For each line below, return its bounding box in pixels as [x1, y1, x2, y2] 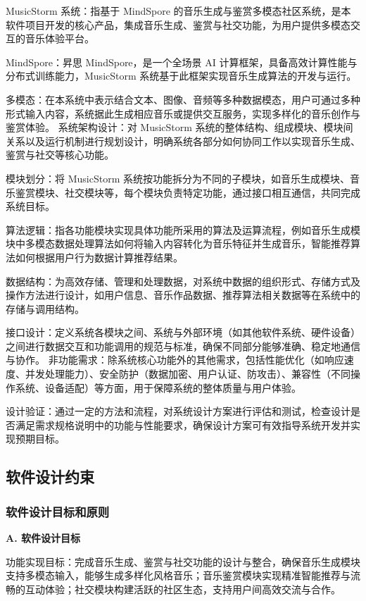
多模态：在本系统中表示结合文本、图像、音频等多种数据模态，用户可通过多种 [6, 92, 360, 106]
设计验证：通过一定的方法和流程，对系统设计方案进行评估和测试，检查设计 [6, 404, 351, 419]
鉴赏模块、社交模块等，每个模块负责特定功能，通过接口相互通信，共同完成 [15, 185, 360, 199]
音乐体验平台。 [25, 31, 94, 46]
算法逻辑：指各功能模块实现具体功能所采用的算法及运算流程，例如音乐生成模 [6, 222, 360, 237]
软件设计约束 [6, 466, 94, 488]
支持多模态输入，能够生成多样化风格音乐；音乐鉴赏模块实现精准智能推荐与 [6, 568, 351, 583]
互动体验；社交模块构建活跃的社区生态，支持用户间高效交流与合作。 [25, 581, 341, 596]
